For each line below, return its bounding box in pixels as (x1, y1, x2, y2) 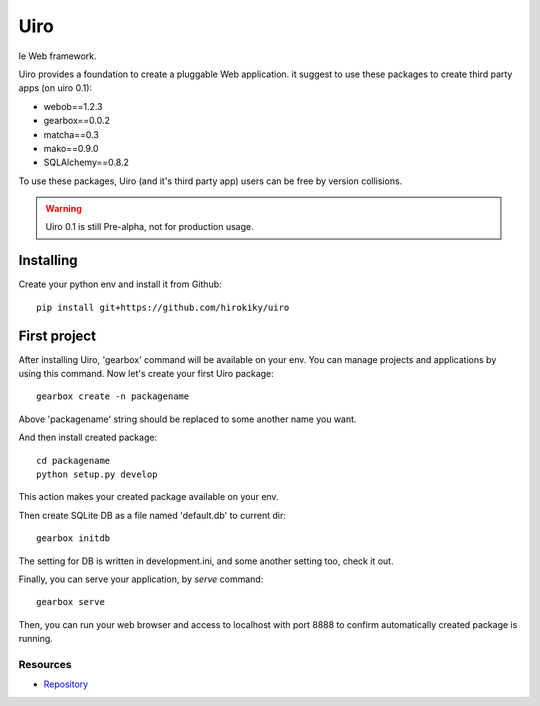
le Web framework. (18, 50, 97, 62)
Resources (18, 657, 72, 671)
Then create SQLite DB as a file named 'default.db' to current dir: (18, 509, 287, 521)
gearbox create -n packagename (36, 391, 190, 402)
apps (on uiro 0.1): (18, 82, 93, 94)
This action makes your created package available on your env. (18, 491, 279, 503)
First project (18, 327, 97, 344)
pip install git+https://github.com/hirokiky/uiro (36, 301, 290, 313)
